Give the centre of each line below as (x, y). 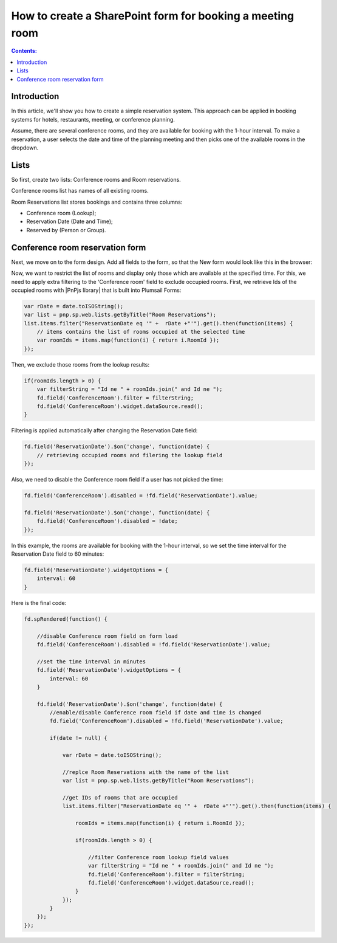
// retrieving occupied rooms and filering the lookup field (130, 455)
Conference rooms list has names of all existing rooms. (80, 191)
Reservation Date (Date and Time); (70, 221)
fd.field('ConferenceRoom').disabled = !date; (107, 521)
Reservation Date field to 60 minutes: (58, 554)
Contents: (24, 51)
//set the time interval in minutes (91, 661)
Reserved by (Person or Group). (66, 230)
